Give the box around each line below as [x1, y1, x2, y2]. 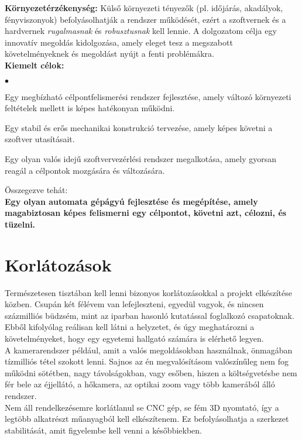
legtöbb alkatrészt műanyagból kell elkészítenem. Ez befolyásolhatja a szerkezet [5, 412, 289, 425]
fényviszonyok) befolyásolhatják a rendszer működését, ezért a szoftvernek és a [5, 13, 286, 25]
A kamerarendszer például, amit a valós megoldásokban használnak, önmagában [5, 343, 293, 356]
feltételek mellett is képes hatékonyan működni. [5, 102, 175, 114]
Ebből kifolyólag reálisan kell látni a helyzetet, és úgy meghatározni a [5, 321, 255, 333]
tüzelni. [5, 218, 36, 230]
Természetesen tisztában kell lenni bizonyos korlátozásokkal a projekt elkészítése [5, 286, 292, 298]
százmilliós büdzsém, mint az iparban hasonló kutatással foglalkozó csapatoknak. [5, 309, 294, 321]
